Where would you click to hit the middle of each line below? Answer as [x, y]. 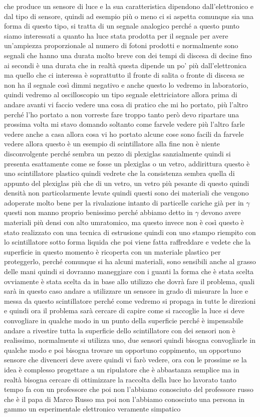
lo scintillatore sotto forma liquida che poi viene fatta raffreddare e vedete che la [127, 242]
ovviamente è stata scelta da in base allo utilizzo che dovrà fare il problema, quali [129, 281]
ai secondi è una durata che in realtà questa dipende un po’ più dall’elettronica [125, 65]
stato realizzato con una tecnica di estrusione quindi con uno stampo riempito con [130, 232]
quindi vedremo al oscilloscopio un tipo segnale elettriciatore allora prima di [121, 94]
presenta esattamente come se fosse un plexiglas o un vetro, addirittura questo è [127, 163]
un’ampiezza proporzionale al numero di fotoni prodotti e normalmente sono [121, 45]
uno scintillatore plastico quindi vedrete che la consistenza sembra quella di [119, 173]
